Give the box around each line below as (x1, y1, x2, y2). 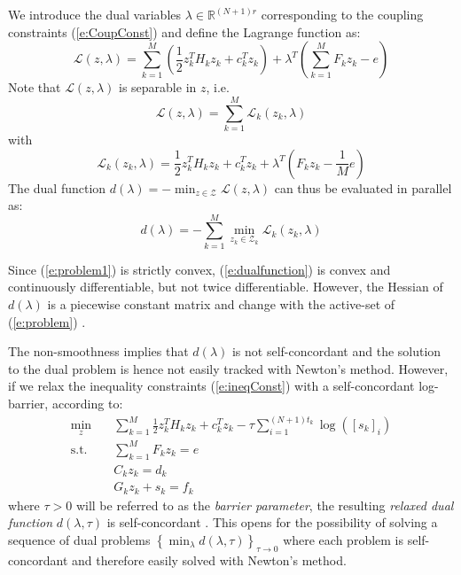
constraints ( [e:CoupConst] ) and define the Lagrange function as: (8, 22, 361, 41)
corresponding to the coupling (261, 5, 424, 23)
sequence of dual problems (8, 530, 151, 548)
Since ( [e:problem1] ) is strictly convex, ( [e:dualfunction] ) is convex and (8, 260, 391, 278)
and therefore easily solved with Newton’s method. (71, 550, 347, 569)
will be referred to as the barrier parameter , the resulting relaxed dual (75, 495, 454, 514)
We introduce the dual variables (8, 5, 182, 23)
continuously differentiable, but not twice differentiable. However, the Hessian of (8, 277, 443, 296)
